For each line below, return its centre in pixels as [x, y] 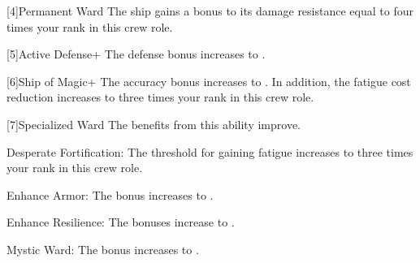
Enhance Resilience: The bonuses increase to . [121, 222]
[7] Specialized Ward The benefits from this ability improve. [154, 124]
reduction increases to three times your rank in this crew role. [160, 97]
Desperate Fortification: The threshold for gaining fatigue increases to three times [210, 151]
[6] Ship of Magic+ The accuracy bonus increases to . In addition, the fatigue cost [209, 81]
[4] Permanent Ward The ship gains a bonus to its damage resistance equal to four [210, 11]
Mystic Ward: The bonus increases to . [103, 249]
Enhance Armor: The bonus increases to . [110, 194]
